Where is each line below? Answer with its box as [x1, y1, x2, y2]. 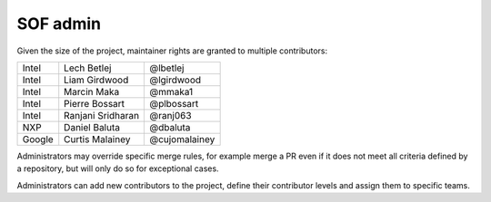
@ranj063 [149, 109, 192, 121]
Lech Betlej [64, 62, 112, 74]
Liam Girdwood [64, 73, 129, 86]
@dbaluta [149, 120, 191, 133]
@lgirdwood [149, 73, 202, 86]
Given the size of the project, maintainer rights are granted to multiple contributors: [16, 45, 327, 56]
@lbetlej [149, 62, 185, 74]
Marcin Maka [64, 85, 120, 98]
